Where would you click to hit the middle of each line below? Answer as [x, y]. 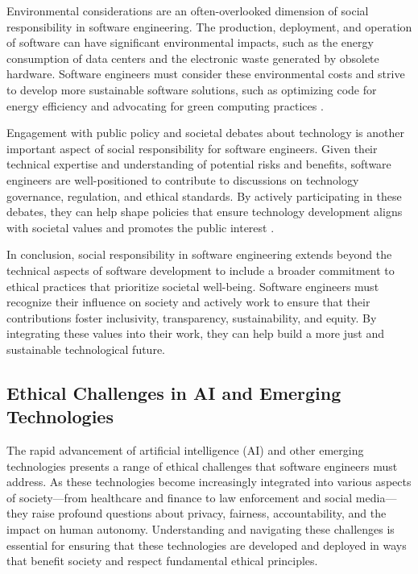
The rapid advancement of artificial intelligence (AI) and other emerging [185, 450]
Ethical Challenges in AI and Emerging [174, 392]
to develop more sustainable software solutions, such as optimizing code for [192, 89]
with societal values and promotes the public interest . [141, 227]
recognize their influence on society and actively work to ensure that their [188, 302]
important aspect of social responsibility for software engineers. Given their [192, 148]
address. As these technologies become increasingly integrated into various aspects [209, 482]
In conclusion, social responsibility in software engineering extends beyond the [199, 254]
